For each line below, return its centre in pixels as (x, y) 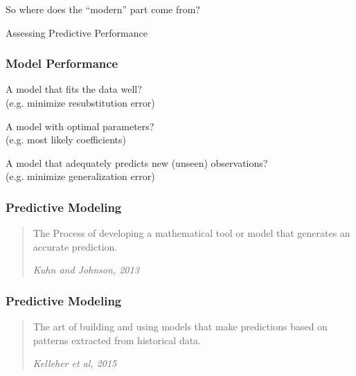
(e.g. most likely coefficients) (66, 140)
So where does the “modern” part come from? (103, 9)
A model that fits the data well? (74, 89)
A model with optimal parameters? (80, 126)
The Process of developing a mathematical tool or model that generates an (192, 233)
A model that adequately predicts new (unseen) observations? (137, 162)
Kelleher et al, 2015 (75, 363)
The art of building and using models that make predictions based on (180, 326)
